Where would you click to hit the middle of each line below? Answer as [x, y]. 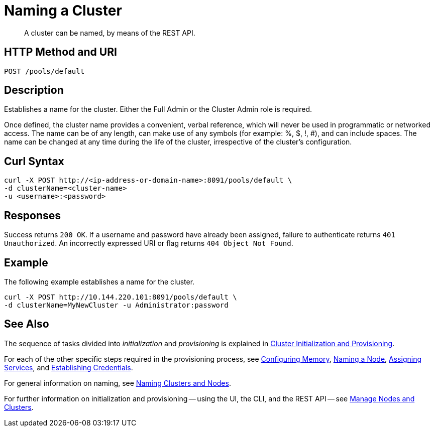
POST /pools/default [44, 71]
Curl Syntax [34, 161]
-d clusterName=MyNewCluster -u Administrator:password [116, 305]
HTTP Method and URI [61, 52]
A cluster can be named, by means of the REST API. [110, 33]
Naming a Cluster [63, 11]
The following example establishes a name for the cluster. [99, 281]
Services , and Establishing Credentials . [69, 367]
